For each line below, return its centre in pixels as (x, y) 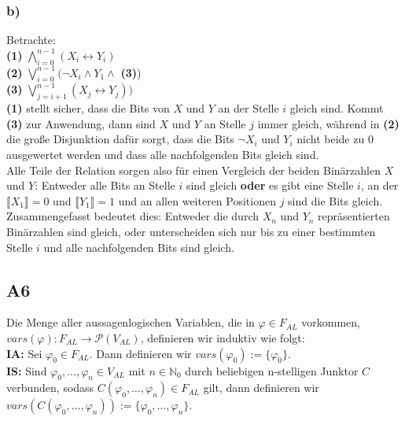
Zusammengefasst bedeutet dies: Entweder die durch (133, 216)
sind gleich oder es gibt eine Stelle (270, 185)
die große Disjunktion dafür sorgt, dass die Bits (120, 139)
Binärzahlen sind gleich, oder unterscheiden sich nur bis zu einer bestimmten (191, 231)
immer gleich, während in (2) (328, 123)
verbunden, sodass (50, 388)
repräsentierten (354, 216)
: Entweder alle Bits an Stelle (105, 185)
